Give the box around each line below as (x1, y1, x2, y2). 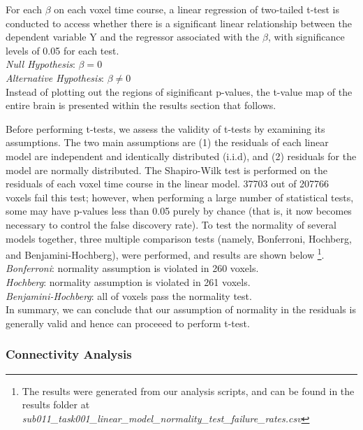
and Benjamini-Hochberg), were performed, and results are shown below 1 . (6, 245, 325, 261)
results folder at (22, 397, 90, 412)
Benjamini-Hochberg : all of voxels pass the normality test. (6, 288, 252, 303)
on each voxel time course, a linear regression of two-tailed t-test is (54, 2, 340, 16)
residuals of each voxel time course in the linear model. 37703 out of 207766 (6, 176, 329, 191)
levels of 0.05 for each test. (6, 43, 119, 57)
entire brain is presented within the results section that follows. (6, 98, 276, 113)
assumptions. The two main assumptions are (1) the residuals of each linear (6, 135, 329, 150)
